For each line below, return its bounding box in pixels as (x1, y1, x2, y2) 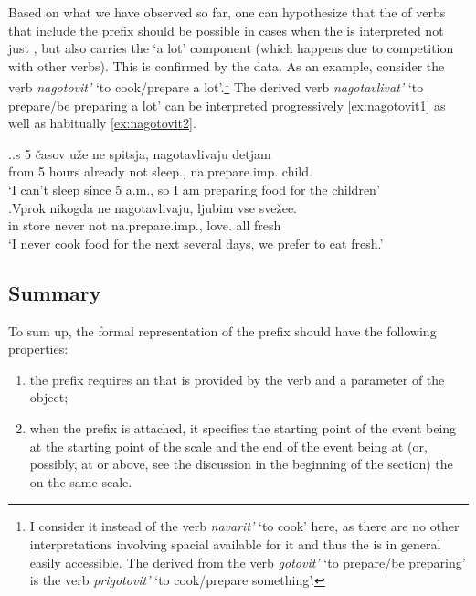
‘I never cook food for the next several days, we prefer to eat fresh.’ (8, 233, 384, 252)
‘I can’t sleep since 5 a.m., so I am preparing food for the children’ (8, 180, 380, 198)
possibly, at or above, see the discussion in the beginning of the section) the (29, 454, 453, 474)
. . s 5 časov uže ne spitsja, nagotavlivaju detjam (8, 144, 271, 163)
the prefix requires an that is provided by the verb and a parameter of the (29, 369, 445, 388)
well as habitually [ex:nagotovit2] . (8, 113, 196, 133)
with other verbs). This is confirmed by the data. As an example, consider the (8, 56, 445, 75)
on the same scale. (29, 472, 132, 491)
